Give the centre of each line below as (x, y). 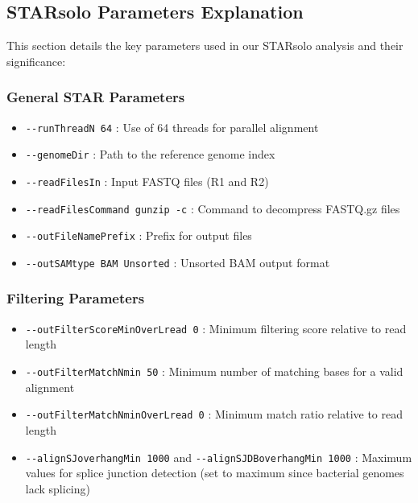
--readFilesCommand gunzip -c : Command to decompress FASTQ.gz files (213, 208)
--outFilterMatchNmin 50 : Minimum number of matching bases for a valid (214, 371)
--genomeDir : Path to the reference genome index (150, 154)
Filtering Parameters (76, 298)
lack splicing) (58, 488)
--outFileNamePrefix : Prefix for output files (139, 235)
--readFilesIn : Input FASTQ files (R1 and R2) (147, 181)
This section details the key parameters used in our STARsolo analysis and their (205, 45)
